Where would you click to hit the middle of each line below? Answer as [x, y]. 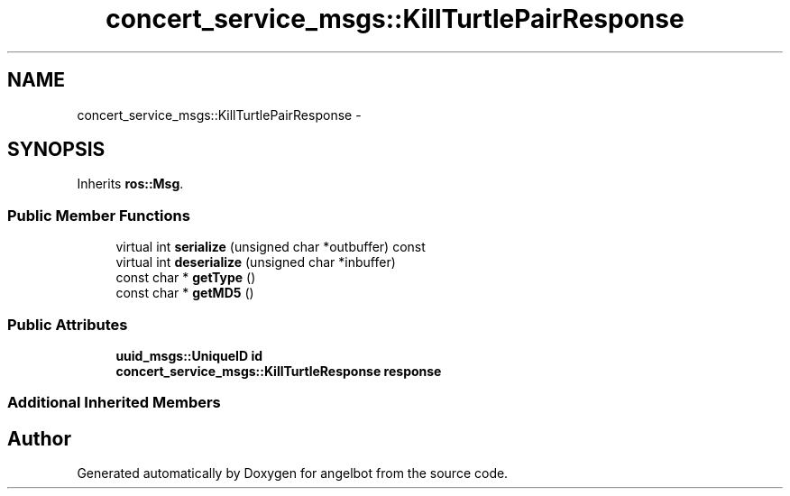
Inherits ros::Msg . [130, 184]
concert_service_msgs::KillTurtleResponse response [279, 371]
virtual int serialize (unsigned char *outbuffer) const [271, 247]
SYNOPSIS [56, 150]
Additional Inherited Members [114, 403]
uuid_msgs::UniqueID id [189, 355]
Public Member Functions [99, 215]
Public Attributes [68, 324]
